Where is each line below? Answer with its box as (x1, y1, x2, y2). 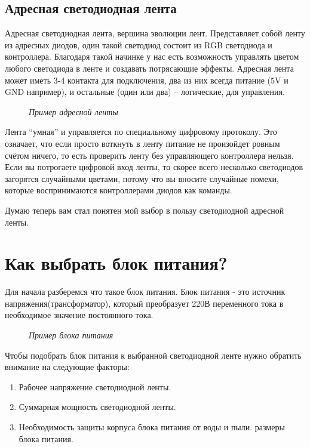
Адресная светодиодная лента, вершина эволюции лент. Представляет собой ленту (5, 27, 305, 39)
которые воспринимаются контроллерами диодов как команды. (5, 184, 232, 196)
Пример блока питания (29, 329, 113, 341)
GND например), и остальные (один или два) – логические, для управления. (5, 85, 285, 98)
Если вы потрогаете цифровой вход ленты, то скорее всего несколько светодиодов (5, 161, 303, 173)
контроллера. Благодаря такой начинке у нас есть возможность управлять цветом (5, 50, 299, 63)
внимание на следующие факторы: (5, 360, 130, 373)
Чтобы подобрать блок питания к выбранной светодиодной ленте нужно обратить (5, 349, 302, 361)
